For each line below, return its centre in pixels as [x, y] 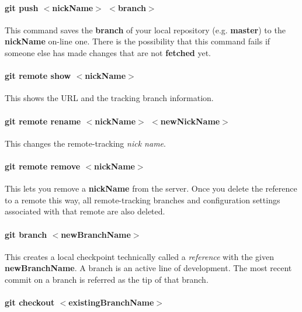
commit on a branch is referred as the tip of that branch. [107, 279]
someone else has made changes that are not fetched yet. [108, 52]
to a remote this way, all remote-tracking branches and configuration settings [143, 200]
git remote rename [43, 121]
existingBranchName [111, 302]
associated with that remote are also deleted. [85, 211]
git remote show [38, 76]
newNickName [190, 121]
